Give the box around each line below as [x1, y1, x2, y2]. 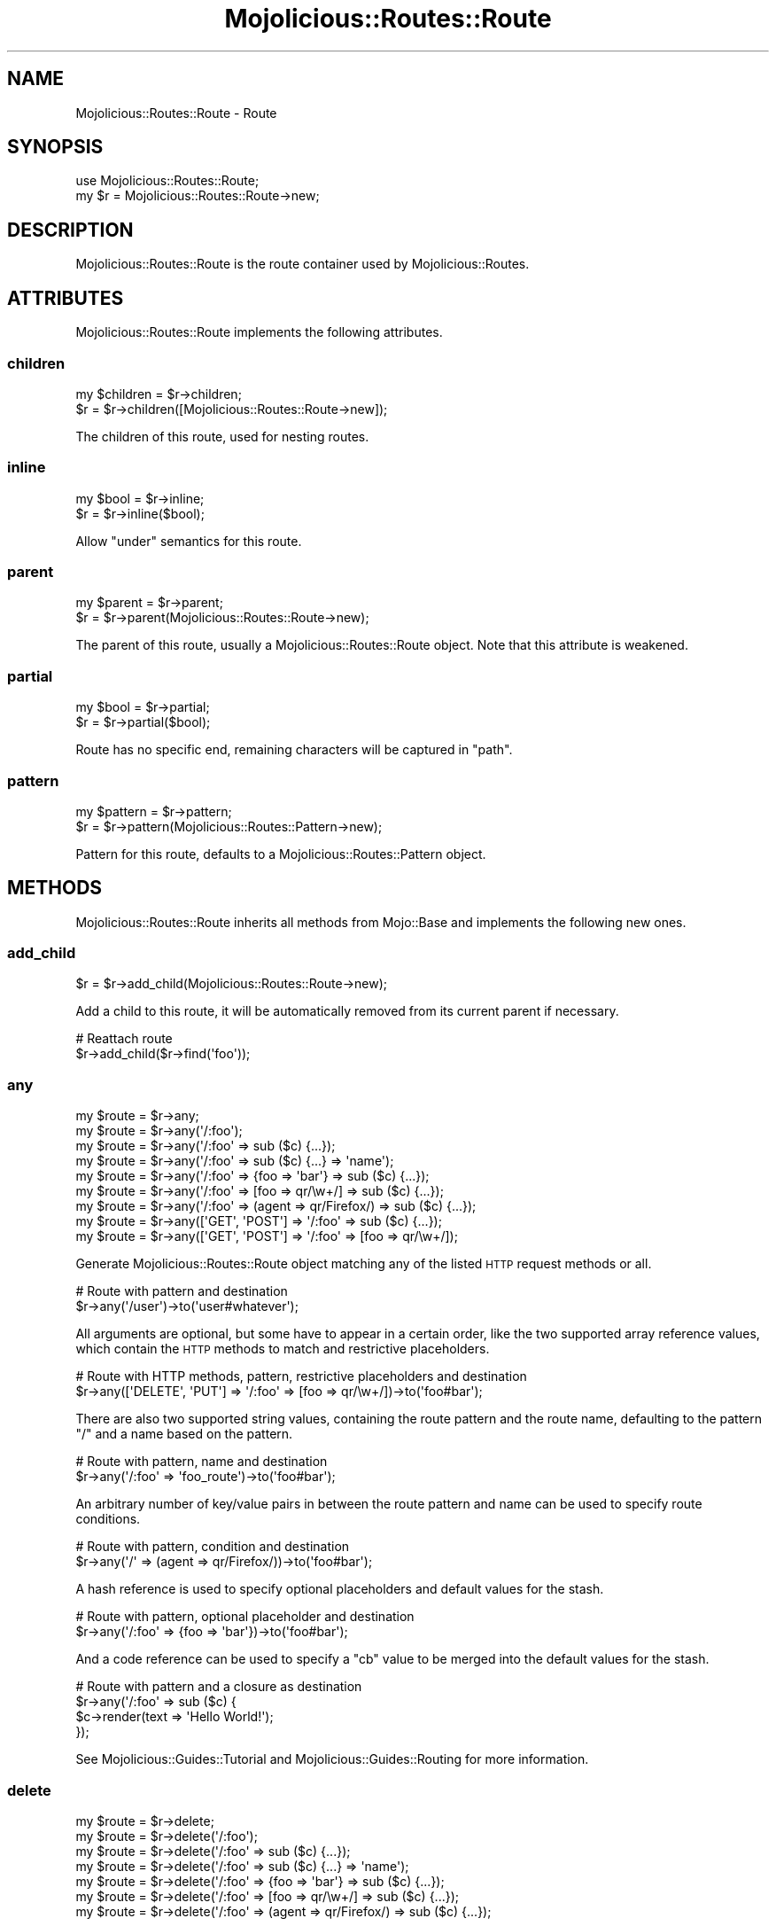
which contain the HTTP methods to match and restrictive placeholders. [75, 1341, 490, 1357]
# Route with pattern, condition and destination [75, 1539, 350, 1555]
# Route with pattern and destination [75, 1283, 288, 1299]
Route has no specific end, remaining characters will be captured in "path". [75, 742, 513, 758]
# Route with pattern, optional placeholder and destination [75, 1609, 415, 1625]
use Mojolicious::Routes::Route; [75, 173, 260, 189]
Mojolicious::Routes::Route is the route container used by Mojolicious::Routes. [75, 256, 530, 272]
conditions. [75, 1511, 141, 1527]
